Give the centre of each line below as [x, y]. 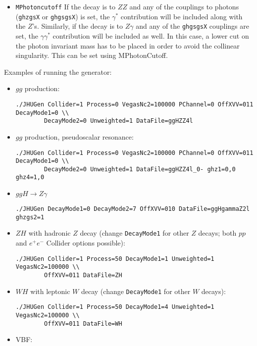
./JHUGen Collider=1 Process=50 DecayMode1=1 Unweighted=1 [115, 259]
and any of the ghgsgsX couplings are [192, 26]
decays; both [217, 233]
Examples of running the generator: [58, 72]
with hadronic [50, 233]
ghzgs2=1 [30, 217]
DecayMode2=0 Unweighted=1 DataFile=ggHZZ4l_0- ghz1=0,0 [140, 169]
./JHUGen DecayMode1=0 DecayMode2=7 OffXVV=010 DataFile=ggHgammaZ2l [133, 209]
